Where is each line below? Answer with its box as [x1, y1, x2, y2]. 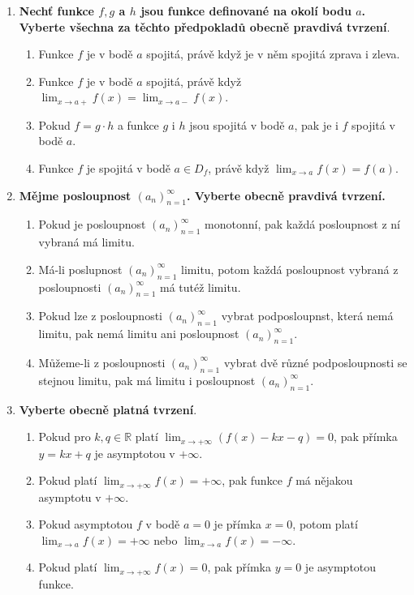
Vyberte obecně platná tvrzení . [19, 400, 197, 417]
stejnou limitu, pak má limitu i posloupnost [38, 371, 256, 388]
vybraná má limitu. [38, 233, 135, 250]
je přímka [213, 516, 261, 533]
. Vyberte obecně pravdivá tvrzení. [187, 186, 386, 203]
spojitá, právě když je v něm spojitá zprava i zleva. [146, 45, 400, 62]
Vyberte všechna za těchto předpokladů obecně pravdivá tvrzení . [19, 18, 390, 35]
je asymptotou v [94, 444, 175, 461]
